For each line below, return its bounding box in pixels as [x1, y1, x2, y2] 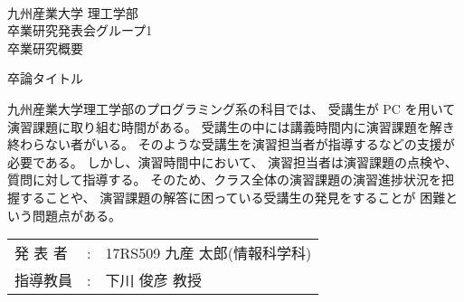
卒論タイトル [7, 69, 83, 88]
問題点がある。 [32, 205, 121, 224]
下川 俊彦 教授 [105, 269, 203, 291]
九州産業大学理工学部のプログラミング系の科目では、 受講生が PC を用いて [7, 99, 456, 118]
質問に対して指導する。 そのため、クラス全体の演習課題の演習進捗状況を [7, 170, 441, 189]
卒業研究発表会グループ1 [7, 21, 153, 40]
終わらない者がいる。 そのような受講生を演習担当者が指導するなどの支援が [7, 135, 455, 154]
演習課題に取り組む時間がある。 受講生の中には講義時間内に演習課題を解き [7, 117, 455, 136]
